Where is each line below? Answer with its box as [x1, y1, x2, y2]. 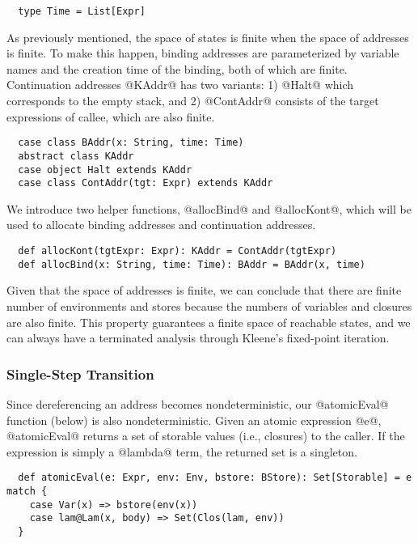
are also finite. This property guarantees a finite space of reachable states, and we [6, 313, 411, 330]
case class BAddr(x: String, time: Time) [18, 137, 244, 149]
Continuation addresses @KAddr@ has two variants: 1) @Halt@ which [6, 76, 354, 93]
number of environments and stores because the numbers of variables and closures [6, 297, 412, 314]
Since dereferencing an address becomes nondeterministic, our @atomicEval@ [6, 395, 389, 412]
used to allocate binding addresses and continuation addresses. [6, 216, 316, 233]
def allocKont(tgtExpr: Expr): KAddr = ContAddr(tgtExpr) [18, 245, 337, 257]
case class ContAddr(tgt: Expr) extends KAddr [18, 177, 273, 189]
